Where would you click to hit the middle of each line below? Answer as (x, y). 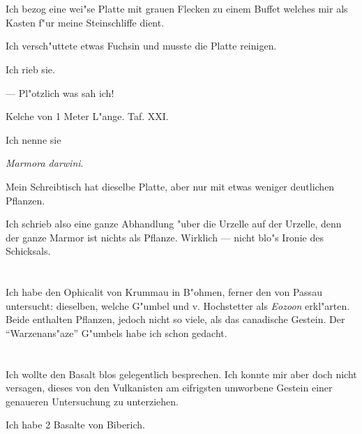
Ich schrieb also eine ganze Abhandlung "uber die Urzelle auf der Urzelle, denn (174, 224)
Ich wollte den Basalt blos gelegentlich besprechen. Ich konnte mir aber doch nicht (181, 374)
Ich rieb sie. (30, 69)
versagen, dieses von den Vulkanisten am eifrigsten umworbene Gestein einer (169, 388)
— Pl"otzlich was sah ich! (60, 92)
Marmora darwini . (45, 163)
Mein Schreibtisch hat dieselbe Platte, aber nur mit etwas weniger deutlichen (170, 186)
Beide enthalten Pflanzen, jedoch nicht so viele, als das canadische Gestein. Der (175, 319)
